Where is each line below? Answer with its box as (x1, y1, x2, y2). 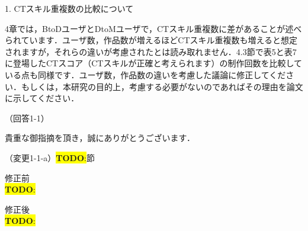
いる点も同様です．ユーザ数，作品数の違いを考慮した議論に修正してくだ (5, 68, 286, 81)
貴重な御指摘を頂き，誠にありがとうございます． (5, 131, 195, 144)
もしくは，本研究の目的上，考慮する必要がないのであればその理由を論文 (21, 80, 303, 92)
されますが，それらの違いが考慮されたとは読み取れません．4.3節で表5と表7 (5, 45, 297, 57)
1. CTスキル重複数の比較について (5, 2, 134, 14)
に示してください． (5, 92, 79, 104)
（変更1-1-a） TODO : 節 (5, 151, 95, 163)
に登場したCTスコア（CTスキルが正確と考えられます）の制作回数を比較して (5, 57, 303, 69)
